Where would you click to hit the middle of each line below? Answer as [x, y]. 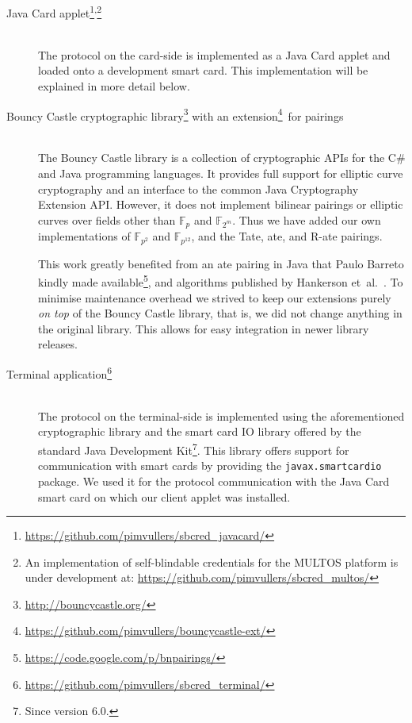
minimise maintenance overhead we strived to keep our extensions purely [215, 297]
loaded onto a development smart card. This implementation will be [203, 70]
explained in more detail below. [114, 86]
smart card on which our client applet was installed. [164, 496]
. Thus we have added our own [307, 219]
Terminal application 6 [59, 372]
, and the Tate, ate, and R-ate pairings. [287, 236]
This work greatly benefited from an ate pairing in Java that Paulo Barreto [221, 263]
